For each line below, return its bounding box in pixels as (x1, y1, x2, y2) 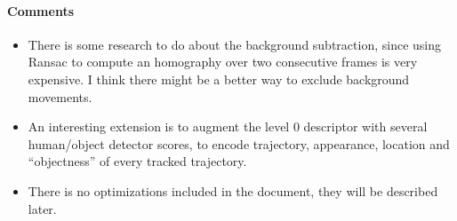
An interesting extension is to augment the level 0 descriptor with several (28, 117, 428, 136)
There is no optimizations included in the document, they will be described (28, 181, 438, 200)
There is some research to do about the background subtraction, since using (28, 35, 441, 53)
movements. (28, 87, 92, 106)
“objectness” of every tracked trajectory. (28, 152, 247, 170)
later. (28, 199, 57, 217)
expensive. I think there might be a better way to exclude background (28, 69, 410, 88)
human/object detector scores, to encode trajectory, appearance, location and (28, 134, 450, 153)
